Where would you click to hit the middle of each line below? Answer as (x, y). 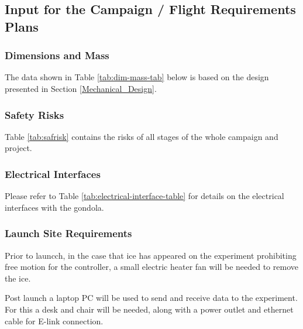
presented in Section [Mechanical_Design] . (81, 88)
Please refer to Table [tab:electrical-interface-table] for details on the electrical (144, 196)
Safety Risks (35, 114)
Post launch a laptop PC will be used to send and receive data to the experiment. (151, 298)
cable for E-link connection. (54, 321)
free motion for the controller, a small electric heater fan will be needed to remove (151, 267)
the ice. (18, 278)
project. (18, 148)
